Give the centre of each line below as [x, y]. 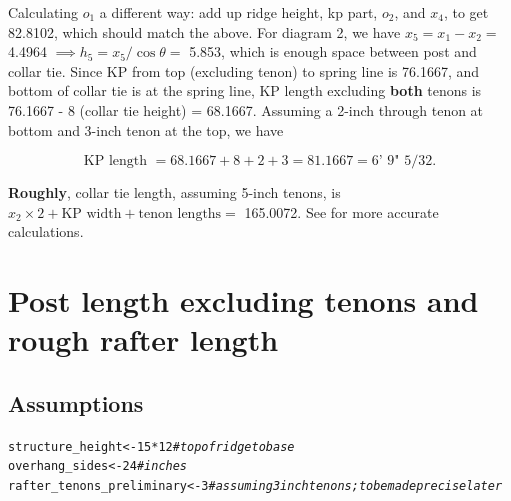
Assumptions [76, 402]
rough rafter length [143, 339]
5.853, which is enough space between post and [333, 51]
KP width [91, 213]
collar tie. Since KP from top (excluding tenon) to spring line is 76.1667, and [244, 70]
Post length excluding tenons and [243, 300]
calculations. [46, 231]
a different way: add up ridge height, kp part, [238, 12]
